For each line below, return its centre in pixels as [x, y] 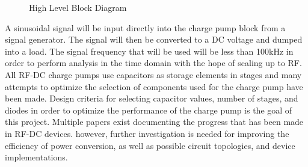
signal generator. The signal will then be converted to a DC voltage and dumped [154, 39]
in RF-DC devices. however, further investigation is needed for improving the [147, 133]
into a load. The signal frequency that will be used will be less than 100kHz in [149, 51]
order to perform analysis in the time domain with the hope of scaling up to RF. [153, 63]
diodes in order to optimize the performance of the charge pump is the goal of [149, 110]
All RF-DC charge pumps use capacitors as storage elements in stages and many [153, 74]
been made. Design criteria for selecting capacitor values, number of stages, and [152, 98]
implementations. [36, 157]
